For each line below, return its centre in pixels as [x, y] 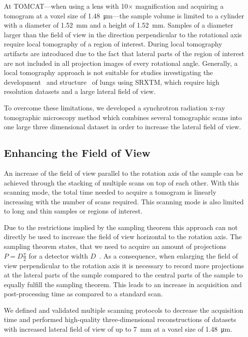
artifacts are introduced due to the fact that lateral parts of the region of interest [124, 53]
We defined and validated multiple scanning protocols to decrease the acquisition [124, 310]
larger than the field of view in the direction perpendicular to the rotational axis [123, 34]
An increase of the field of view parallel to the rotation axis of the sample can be [124, 173]
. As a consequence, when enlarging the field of [169, 255]
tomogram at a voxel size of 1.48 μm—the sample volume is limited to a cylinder [124, 15]
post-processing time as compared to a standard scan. [83, 294]
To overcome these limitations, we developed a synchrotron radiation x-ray [115, 107]
